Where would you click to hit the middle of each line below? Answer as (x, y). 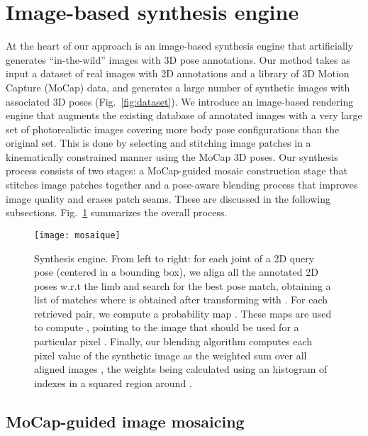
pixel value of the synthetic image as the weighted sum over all (171, 355)
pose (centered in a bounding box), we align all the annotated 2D (176, 272)
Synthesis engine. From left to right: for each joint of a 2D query (174, 258)
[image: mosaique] (77, 235)
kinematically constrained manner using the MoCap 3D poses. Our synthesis (172, 156)
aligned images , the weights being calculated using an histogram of (181, 369)
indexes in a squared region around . (113, 382)
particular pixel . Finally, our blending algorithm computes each (173, 341)
